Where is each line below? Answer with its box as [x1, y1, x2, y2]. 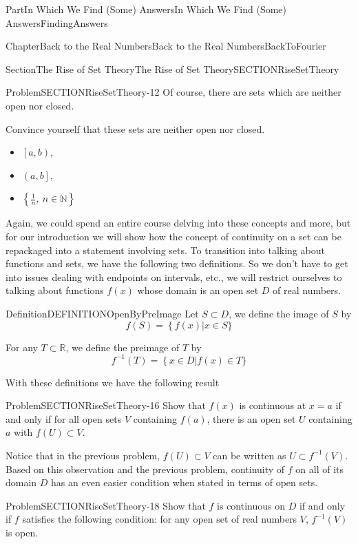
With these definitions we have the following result [6, 375, 220, 389]
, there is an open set [207, 411, 296, 426]
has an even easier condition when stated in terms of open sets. [51, 475, 318, 490]
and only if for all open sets [6, 411, 122, 426]
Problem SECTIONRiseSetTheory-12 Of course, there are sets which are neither [6, 85, 341, 99]
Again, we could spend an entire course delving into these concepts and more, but [6, 216, 351, 230]
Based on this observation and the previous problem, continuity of [6, 461, 285, 476]
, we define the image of [229, 306, 329, 320]
